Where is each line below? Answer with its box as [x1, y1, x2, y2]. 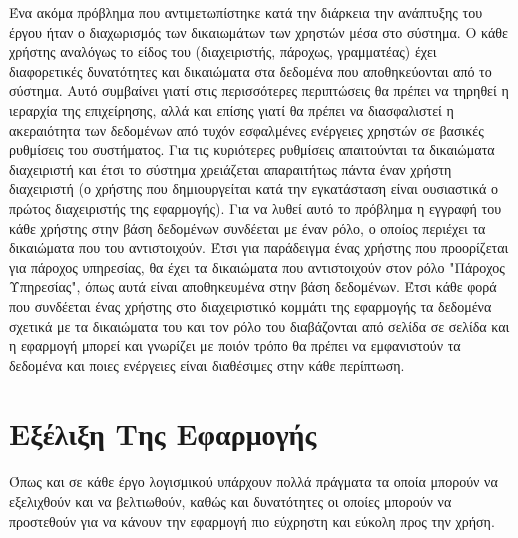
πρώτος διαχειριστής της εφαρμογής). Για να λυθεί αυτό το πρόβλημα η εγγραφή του [9, 197, 502, 218]
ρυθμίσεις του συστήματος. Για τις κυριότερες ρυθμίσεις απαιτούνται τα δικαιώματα [9, 139, 495, 160]
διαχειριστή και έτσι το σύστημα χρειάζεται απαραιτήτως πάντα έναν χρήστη [9, 158, 452, 179]
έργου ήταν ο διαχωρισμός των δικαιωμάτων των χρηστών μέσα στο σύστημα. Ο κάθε [9, 21, 508, 42]
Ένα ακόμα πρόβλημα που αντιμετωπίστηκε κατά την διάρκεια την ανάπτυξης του [9, 2, 483, 22]
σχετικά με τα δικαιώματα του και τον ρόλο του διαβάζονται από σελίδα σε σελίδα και [9, 315, 510, 336]
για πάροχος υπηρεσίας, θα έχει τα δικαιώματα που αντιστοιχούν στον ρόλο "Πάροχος [9, 256, 505, 277]
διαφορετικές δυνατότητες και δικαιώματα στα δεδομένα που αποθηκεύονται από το [9, 60, 492, 81]
